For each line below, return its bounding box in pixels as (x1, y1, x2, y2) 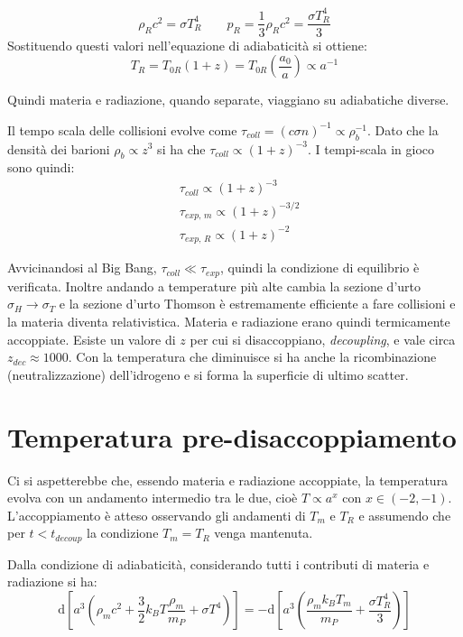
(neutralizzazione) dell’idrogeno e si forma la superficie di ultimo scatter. (7, 365, 409, 383)
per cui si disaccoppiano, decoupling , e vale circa (190, 329, 456, 348)
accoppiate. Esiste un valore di (7, 329, 176, 348)
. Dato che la (367, 120, 439, 139)
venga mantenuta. (214, 523, 313, 542)
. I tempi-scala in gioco (307, 139, 435, 158)
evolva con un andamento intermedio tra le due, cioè (7, 488, 298, 507)
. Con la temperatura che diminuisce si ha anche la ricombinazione (68, 347, 437, 366)
